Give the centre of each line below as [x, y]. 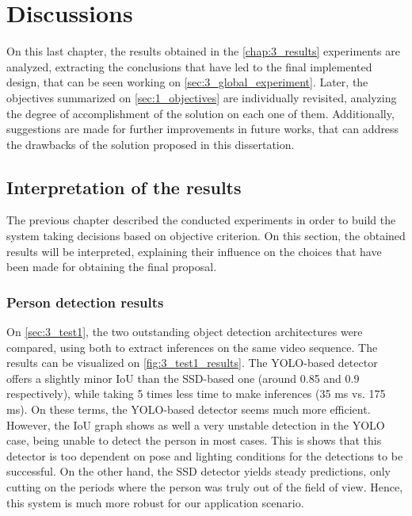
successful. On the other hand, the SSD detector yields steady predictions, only [198, 471]
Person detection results [85, 302]
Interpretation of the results [124, 187]
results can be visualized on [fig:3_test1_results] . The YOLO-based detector [192, 363]
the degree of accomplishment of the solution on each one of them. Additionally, [200, 113]
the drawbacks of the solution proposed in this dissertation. [151, 144]
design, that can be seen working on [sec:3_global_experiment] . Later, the [187, 82]
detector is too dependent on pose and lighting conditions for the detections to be [205, 455]
